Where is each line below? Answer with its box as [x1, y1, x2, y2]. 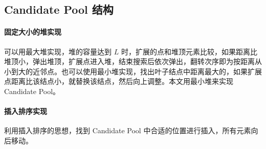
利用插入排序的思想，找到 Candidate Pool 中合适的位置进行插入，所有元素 [4, 125, 251, 136]
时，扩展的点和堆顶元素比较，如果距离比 [121, 46, 257, 56]
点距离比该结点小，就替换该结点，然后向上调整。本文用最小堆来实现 [4, 76, 233, 86]
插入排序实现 [4, 106, 47, 116]
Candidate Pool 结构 [4, 2, 114, 17]
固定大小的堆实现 [4, 26, 61, 37]
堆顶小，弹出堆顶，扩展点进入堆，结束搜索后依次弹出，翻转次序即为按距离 [4, 56, 255, 67]
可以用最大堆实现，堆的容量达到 [4, 46, 112, 56]
